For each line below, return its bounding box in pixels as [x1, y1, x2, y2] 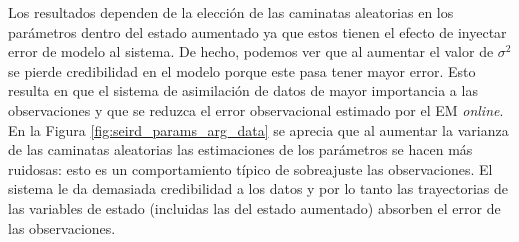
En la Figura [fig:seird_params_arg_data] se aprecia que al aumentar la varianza [8, 119, 509, 140]
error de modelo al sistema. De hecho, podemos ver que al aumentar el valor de [8, 41, 494, 62]
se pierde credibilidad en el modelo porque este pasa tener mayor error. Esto [8, 60, 476, 81]
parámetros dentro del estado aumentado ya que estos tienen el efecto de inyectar [8, 21, 507, 42]
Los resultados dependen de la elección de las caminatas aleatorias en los [8, 2, 454, 22]
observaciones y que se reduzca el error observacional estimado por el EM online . [8, 99, 504, 120]
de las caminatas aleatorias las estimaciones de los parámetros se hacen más [8, 139, 473, 160]
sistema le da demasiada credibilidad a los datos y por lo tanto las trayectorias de [8, 178, 508, 199]
